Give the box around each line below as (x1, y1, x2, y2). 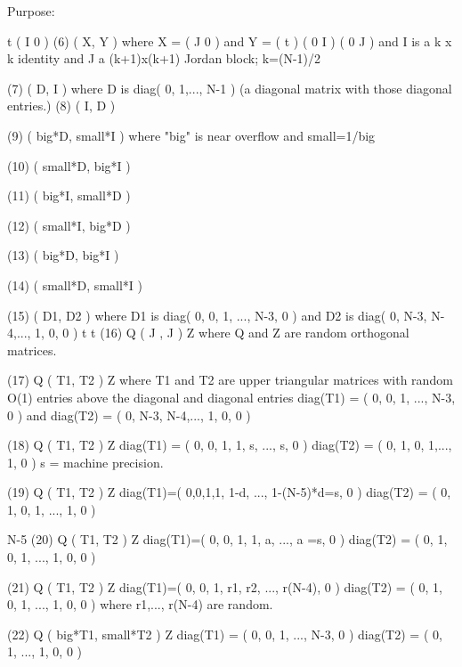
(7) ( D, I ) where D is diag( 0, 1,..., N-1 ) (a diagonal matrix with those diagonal (7, 78, 452, 97)
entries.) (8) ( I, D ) (7, 96, 116, 115)
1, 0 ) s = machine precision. (7, 452, 164, 471)
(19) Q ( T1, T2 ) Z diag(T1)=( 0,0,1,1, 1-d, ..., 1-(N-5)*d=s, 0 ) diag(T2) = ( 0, (7, 483, 451, 501)
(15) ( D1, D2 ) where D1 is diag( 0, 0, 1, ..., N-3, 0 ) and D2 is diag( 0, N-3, (7, 305, 427, 324)
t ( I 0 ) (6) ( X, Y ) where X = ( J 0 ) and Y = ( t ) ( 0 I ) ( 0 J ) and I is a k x (7, 31, 452, 50)
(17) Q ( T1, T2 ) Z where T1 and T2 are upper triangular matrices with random (7, 370, 453, 389)
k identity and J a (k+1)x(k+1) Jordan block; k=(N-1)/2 (7, 49, 321, 68)
